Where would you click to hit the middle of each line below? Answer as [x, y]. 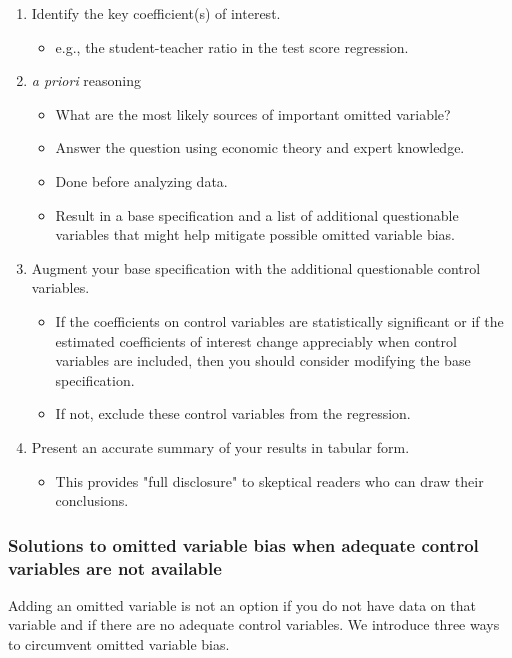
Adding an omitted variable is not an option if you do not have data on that [242, 604]
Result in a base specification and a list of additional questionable [257, 214]
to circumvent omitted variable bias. [119, 644]
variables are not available [115, 567]
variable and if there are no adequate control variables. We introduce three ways [254, 624]
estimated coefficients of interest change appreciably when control [256, 340]
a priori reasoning [86, 80]
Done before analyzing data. [141, 180]
